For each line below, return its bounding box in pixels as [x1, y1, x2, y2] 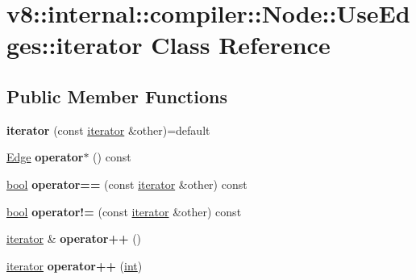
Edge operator [6, 148, 84, 165]
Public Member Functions [6, 83, 227, 108]
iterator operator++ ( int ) [6, 257, 143, 274]
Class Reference [151, 28, 331, 61]
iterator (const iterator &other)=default [6, 121, 210, 138]
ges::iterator [6, 28, 143, 61]
